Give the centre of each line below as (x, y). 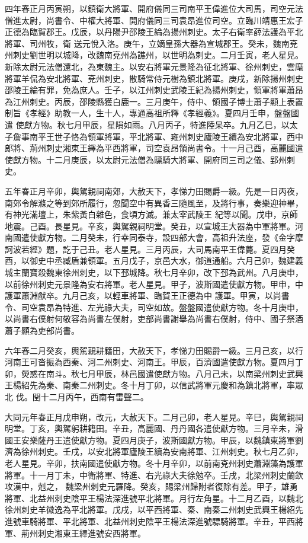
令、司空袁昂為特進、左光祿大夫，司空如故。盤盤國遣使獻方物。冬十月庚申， (154, 307)
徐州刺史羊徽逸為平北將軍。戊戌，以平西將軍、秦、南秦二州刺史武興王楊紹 (150, 510)
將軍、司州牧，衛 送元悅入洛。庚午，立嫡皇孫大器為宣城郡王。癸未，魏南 (147, 43)
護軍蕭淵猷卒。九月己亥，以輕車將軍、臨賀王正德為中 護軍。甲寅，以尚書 (147, 296)
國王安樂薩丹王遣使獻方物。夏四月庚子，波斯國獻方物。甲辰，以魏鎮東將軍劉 (154, 440)
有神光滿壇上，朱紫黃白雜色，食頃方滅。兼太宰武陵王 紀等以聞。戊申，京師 (151, 214)
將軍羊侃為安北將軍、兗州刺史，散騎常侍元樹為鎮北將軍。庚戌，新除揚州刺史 (154, 78)
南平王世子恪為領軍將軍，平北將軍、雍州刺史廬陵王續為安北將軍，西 (162, 136)
